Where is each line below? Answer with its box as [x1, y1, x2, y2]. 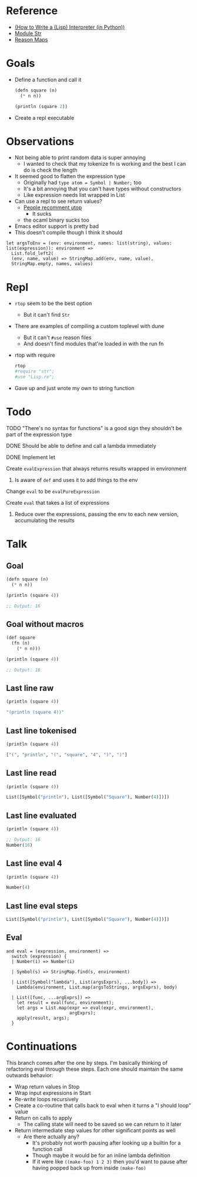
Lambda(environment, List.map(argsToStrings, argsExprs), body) [16, 984, 178, 990]
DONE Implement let [6, 454, 56, 461]
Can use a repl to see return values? [14, 198, 102, 205]
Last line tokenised [6, 726, 77, 736]
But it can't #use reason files [23, 334, 92, 341]
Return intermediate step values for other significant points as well [14, 1126, 176, 1134]
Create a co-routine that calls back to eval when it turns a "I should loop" [14, 1102, 191, 1109]
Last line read [6, 768, 57, 778]
